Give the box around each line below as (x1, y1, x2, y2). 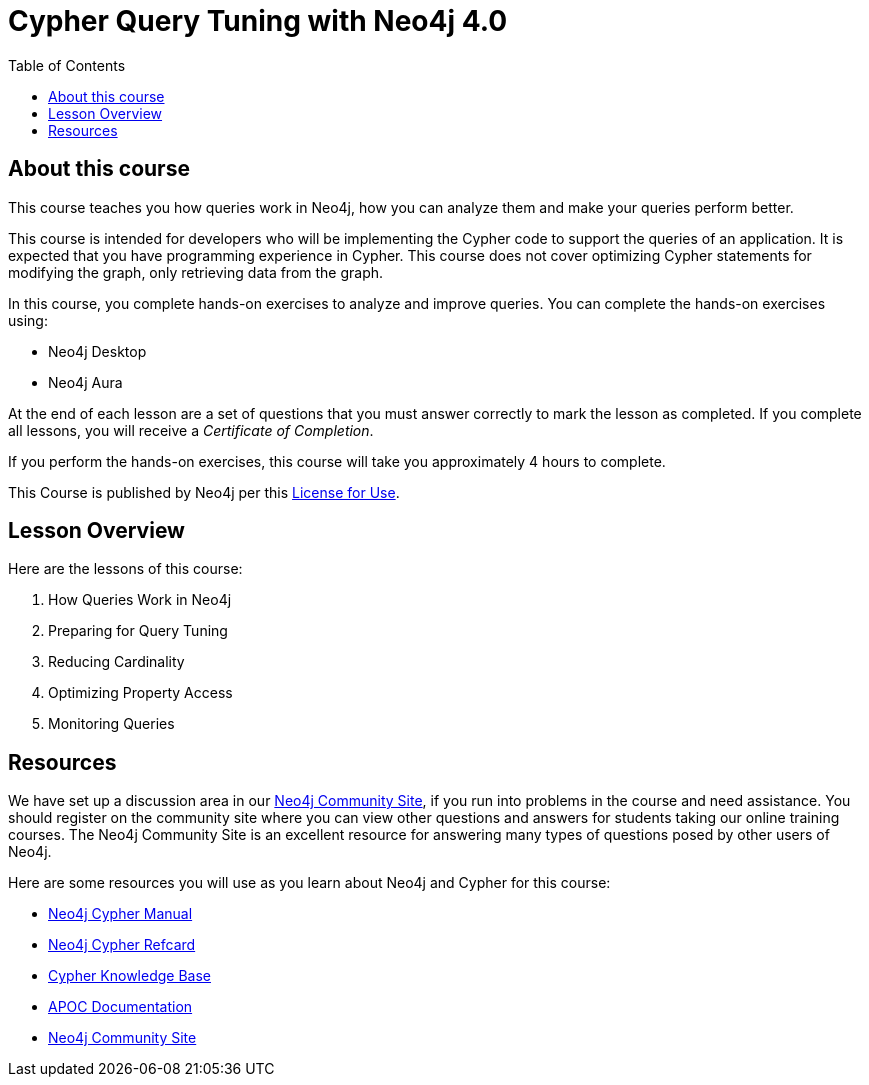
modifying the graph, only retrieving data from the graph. (8, 263, 384, 281)
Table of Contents (8, 56, 126, 74)
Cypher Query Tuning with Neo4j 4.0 (8, 4, 508, 38)
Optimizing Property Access (48, 684, 233, 702)
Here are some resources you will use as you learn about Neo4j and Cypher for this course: (8, 874, 611, 892)
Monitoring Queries (48, 715, 175, 733)
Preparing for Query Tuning (48, 622, 228, 640)
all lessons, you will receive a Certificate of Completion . (8, 421, 374, 439)
